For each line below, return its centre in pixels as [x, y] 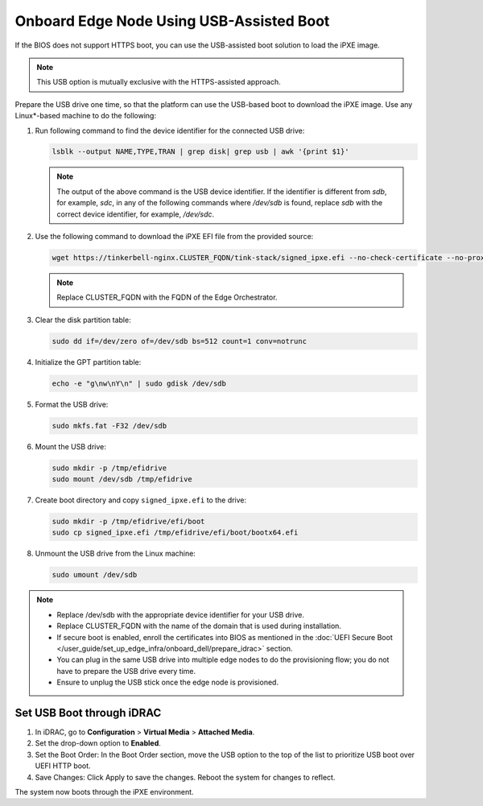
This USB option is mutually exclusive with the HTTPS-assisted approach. [159, 82]
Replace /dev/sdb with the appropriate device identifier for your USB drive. [181, 614]
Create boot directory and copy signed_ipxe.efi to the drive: [141, 500]
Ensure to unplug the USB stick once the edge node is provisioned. [168, 682]
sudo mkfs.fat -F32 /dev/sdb [109, 426]
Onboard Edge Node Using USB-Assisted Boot [172, 21]
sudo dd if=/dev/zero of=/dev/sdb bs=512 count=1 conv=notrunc [180, 341]
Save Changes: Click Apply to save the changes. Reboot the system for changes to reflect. [185, 777]
